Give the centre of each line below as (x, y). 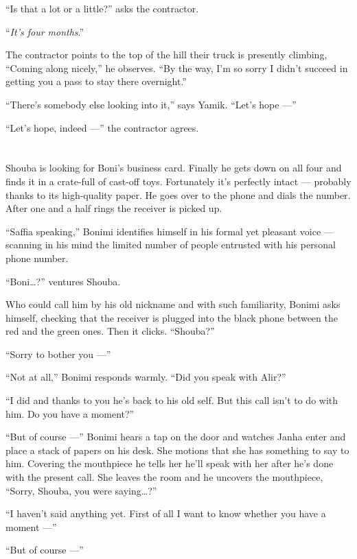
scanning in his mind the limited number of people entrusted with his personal (171, 245)
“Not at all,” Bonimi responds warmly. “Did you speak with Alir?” (146, 377)
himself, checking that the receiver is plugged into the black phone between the (172, 317)
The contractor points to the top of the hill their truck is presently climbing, (166, 55)
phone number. (37, 258)
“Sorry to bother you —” (58, 354)
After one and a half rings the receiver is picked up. (114, 208)
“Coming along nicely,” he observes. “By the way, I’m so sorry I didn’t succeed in (177, 68)
